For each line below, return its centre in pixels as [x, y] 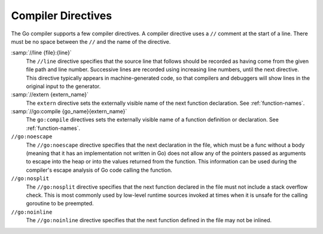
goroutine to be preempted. [60, 203]
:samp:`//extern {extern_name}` [50, 95]
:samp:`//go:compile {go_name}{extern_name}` [69, 111]
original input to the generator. [63, 86]
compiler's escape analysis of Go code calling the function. [99, 170]
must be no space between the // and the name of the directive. [91, 41]
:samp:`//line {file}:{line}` [41, 53]
